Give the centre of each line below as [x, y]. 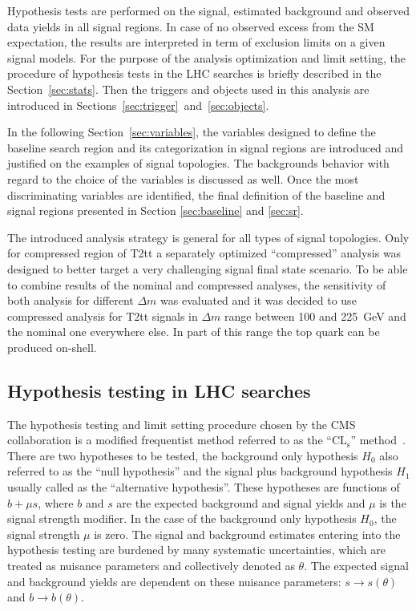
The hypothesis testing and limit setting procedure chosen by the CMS [182, 424]
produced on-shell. [52, 347]
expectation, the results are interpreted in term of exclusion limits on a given [196, 42]
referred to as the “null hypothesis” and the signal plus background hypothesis [200, 471]
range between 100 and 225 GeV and [315, 316]
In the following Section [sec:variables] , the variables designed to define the [192, 132]
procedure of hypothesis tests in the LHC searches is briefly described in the [194, 73]
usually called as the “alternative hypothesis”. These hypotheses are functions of [204, 487]
